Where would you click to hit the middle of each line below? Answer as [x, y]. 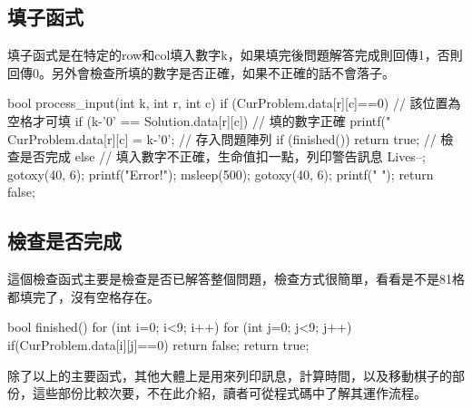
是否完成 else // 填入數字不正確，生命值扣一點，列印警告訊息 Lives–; [222, 156]
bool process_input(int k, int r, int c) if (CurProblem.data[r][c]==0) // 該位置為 [234, 103]
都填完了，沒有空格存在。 [84, 296]
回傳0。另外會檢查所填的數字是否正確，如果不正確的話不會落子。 [201, 72]
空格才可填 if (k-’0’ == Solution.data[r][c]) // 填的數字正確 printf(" [199, 120]
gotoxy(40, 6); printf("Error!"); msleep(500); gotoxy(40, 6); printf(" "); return [221, 174]
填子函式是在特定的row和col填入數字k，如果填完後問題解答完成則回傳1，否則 [235, 55]
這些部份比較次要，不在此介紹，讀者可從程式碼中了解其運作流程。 [229, 393]
